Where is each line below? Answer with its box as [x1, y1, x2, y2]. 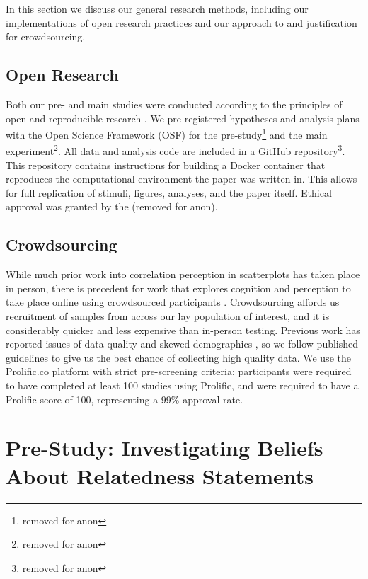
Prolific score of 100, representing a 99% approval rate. [6, 391, 243, 406]
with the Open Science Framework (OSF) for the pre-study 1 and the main [6, 125, 328, 142]
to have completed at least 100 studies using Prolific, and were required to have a [6, 378, 359, 392]
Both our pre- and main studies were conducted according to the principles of [6, 96, 343, 111]
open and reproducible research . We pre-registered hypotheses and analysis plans [6, 110, 360, 125]
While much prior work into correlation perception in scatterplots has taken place [6, 267, 360, 282]
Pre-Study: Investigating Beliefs [6, 433, 323, 462]
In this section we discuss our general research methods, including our [6, 1, 309, 16]
